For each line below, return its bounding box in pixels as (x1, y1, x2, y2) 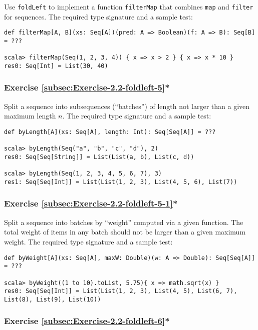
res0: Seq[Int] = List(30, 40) (4, 62, 108, 69)
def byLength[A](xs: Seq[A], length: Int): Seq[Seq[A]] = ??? (4, 128, 216, 135)
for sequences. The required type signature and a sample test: (4, 11, 193, 21)
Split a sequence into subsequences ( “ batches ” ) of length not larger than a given (4, 100, 250, 111)
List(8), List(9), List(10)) (4, 295, 101, 303)
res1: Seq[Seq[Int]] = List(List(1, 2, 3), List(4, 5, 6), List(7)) (4, 178, 237, 185)
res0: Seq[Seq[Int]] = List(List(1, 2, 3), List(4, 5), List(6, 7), (4, 287, 237, 295)
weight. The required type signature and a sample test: (4, 236, 173, 246)
